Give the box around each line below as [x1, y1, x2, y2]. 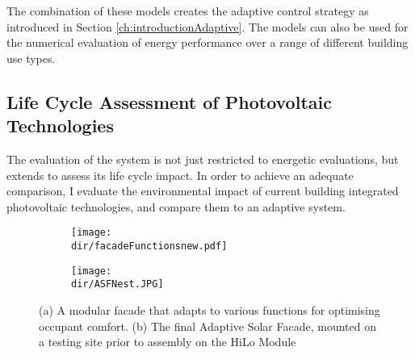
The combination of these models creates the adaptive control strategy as [6, 2, 369, 19]
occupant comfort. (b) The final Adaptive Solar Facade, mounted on [39, 317, 376, 334]
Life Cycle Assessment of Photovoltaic [6, 89, 332, 114]
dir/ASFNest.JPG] [71, 278, 164, 290]
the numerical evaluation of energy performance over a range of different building [6, 34, 409, 51]
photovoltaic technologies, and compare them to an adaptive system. [6, 198, 346, 215]
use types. [6, 49, 56, 66]
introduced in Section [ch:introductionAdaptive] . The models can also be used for [6, 18, 409, 35]
